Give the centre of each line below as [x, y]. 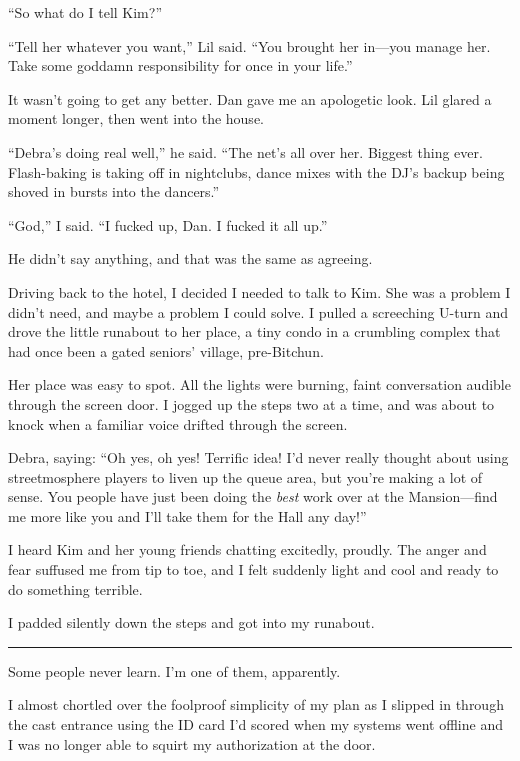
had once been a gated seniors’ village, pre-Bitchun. [166, 350]
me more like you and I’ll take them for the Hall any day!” [187, 515]
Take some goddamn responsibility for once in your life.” [180, 65]
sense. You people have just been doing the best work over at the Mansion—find [253, 496]
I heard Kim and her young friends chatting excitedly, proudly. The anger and [247, 549]
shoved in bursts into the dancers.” [114, 191]
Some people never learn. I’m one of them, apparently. [174, 670]
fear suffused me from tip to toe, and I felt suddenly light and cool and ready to [253, 569]
